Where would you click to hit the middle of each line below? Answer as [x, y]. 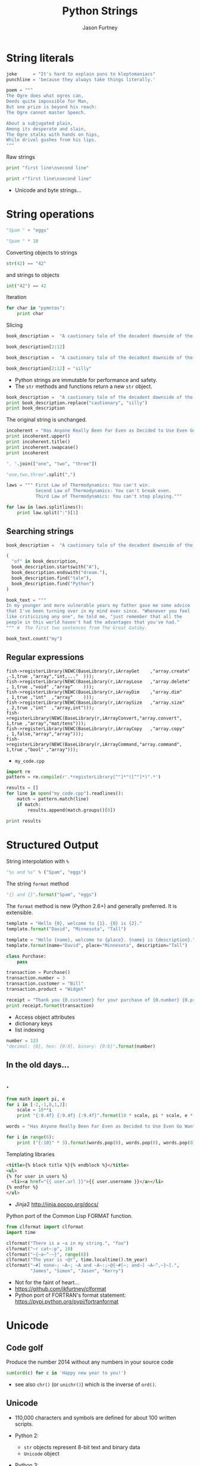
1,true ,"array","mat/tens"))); [46, 723]
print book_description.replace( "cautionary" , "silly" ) [77, 403]
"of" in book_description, [45, 561]
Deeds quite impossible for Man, [48, 102]
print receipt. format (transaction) [50, 1006]
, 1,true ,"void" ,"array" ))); [50, 687]
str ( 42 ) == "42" [26, 263]
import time [21, 1232]
